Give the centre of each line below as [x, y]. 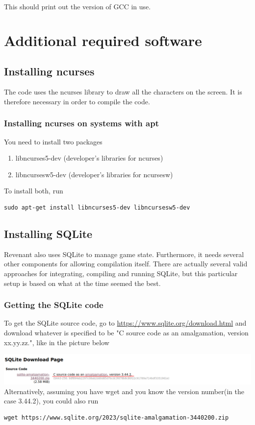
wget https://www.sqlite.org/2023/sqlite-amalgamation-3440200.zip [116, 417]
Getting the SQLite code [54, 305]
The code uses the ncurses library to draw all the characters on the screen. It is [123, 92]
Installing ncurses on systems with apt [81, 123]
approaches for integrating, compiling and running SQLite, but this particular [121, 273]
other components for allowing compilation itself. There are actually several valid [126, 264]
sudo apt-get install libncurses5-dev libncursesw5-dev [97, 207]
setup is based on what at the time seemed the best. [82, 283]
